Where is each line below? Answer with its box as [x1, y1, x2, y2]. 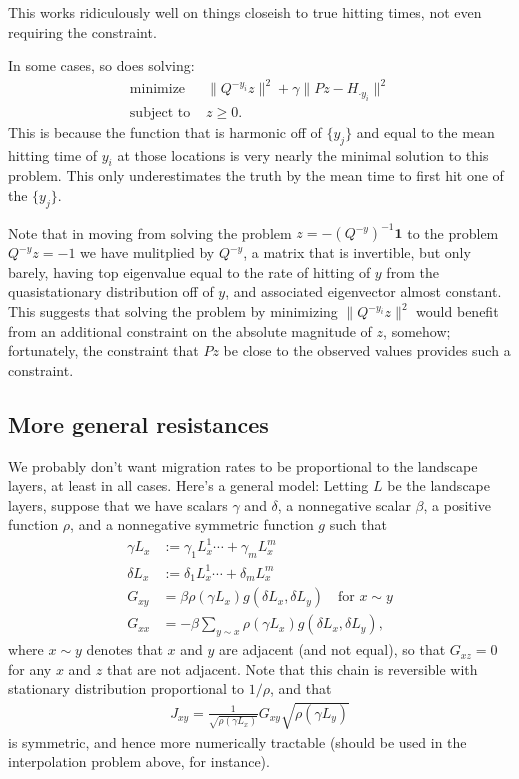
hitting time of [8, 144, 98, 165]
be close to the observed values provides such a [223, 340, 511, 361]
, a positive [423, 494, 491, 515]
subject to [129, 105, 191, 120]
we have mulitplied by [80, 242, 215, 263]
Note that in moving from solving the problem [8, 222, 292, 243]
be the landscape [387, 475, 490, 496]
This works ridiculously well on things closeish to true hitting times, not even [8, 2, 482, 22]
